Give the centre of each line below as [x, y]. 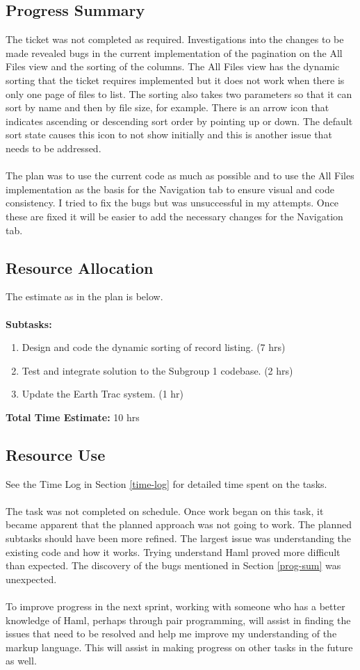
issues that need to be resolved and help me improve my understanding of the [171, 634]
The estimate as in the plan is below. [84, 296]
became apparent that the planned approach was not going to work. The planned [179, 524]
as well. [21, 661]
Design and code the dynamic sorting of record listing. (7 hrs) [154, 347]
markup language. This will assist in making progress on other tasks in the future [179, 647]
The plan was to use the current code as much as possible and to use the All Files [180, 175]
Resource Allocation [80, 267]
